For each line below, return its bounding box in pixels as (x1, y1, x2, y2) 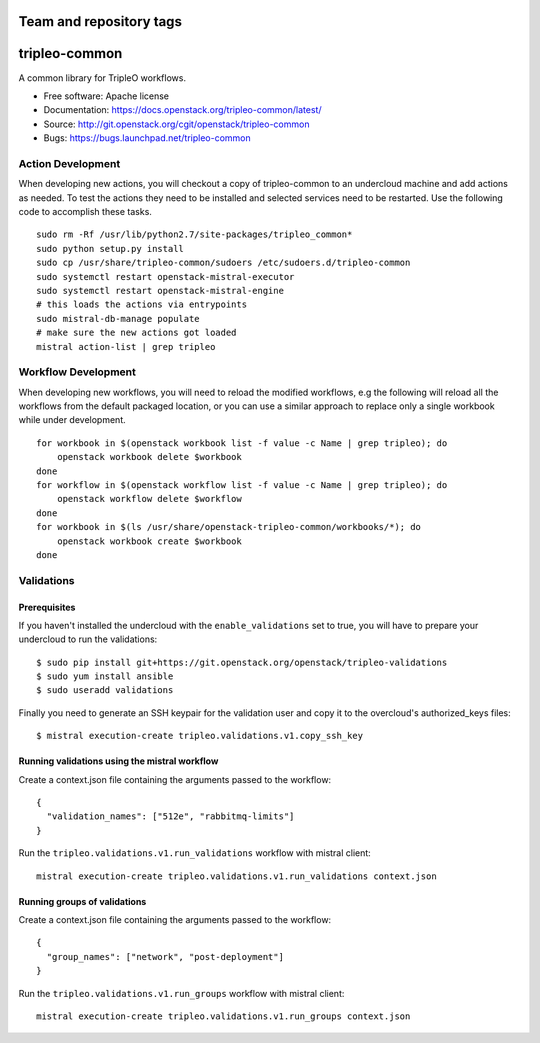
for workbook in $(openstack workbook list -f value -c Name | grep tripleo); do (36, 437, 448, 449)
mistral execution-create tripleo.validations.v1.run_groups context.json (36, 1010, 411, 1022)
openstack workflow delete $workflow (56, 493, 242, 505)
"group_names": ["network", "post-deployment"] (46, 951, 285, 962)
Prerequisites (18, 601, 76, 613)
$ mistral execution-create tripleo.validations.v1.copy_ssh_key (36, 730, 364, 742)
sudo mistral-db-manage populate (36, 313, 200, 324)
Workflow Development (18, 365, 137, 379)
